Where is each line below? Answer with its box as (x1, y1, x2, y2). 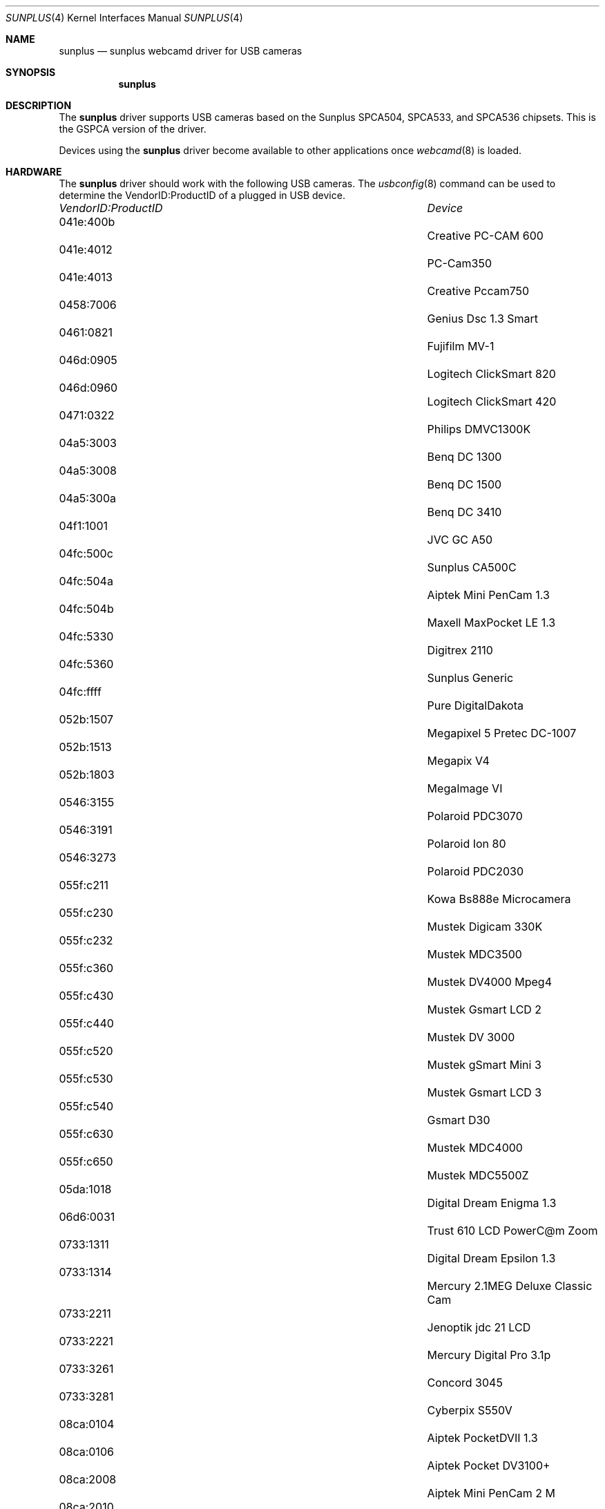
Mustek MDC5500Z (427, 1168, 529, 1182)
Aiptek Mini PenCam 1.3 (427, 588, 550, 602)
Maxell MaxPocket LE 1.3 (427, 616, 556, 629)
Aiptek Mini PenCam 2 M (427, 1486, 556, 1500)
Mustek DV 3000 (427, 1030, 515, 1044)
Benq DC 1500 (427, 477, 502, 491)
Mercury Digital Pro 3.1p (427, 1348, 551, 1362)
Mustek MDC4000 (427, 1141, 523, 1155)
